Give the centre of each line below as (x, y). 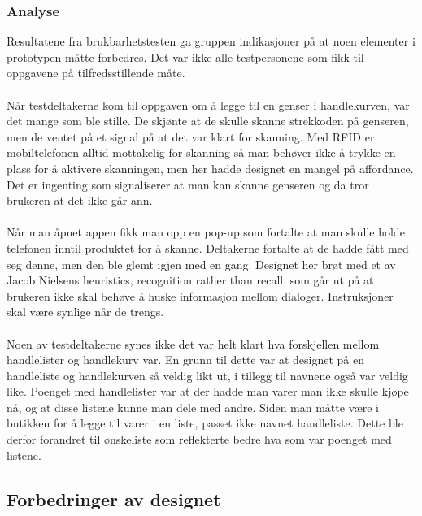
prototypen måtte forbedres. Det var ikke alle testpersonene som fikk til (185, 56)
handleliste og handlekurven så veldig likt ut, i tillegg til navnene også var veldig (207, 375)
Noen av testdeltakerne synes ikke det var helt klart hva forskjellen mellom (193, 343)
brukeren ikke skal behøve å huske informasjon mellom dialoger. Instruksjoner (200, 295)
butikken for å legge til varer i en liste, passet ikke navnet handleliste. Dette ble (205, 423)
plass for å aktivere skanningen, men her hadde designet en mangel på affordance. (210, 168)
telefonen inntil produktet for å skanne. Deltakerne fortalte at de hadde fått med (208, 247)
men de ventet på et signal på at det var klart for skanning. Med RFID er (191, 136)
